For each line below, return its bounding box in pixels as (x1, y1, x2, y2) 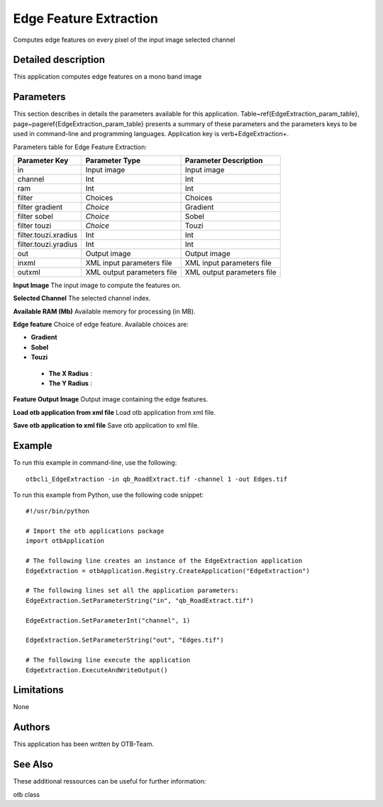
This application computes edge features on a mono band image (13, 72, 202, 81)
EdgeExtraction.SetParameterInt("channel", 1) (26, 616, 191, 624)
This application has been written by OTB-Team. (13, 740, 155, 748)
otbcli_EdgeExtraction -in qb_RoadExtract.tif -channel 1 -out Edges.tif (26, 475, 288, 483)
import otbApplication (26, 537, 105, 545)
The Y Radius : (48, 379, 92, 388)
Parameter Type (85, 155, 141, 165)
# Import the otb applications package (26, 527, 165, 535)
